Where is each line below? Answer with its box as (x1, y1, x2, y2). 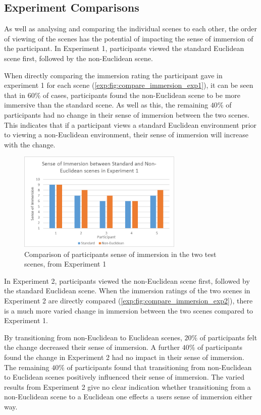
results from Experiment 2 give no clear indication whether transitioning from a (4, 381, 251, 392)
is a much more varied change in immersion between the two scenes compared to (4, 305, 253, 316)
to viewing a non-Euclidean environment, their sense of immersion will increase (4, 129, 249, 140)
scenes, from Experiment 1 (24, 258, 107, 269)
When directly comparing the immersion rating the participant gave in (4, 70, 223, 80)
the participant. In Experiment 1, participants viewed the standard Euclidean (4, 43, 244, 54)
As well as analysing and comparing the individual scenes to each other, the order (4, 23, 257, 34)
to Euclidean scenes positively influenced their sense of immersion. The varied (4, 372, 244, 382)
